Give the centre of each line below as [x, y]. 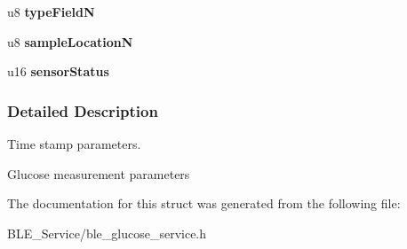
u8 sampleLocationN [70, 41]
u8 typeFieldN [51, 12]
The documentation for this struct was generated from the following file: [204, 203]
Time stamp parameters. [74, 144]
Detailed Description [83, 110]
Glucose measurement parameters [99, 173]
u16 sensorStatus [58, 71]
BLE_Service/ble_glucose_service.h [107, 233]
